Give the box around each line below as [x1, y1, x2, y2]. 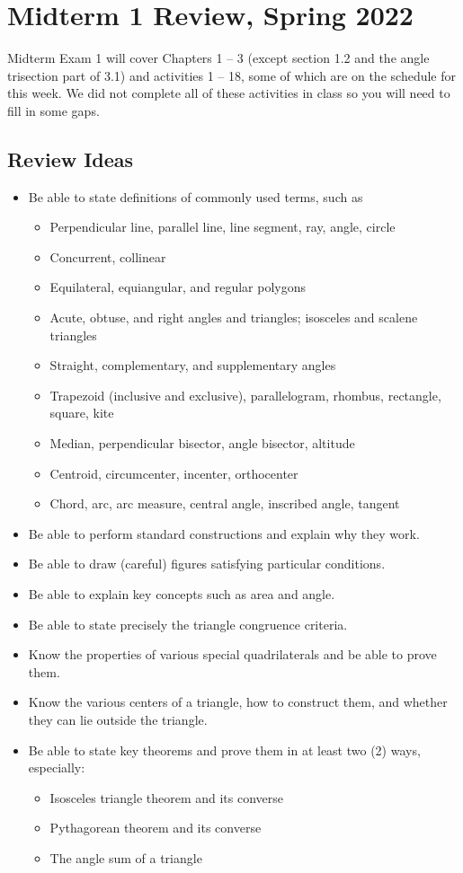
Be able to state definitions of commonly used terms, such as [28, 187, 363, 206]
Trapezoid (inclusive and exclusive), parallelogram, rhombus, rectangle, [49, 385, 441, 404]
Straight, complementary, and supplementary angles [49, 356, 336, 375]
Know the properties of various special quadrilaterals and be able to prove [28, 645, 437, 664]
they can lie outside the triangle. [28, 710, 208, 728]
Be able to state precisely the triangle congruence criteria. [28, 614, 348, 633]
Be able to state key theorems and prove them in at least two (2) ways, [28, 740, 421, 759]
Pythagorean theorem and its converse [49, 818, 262, 837]
